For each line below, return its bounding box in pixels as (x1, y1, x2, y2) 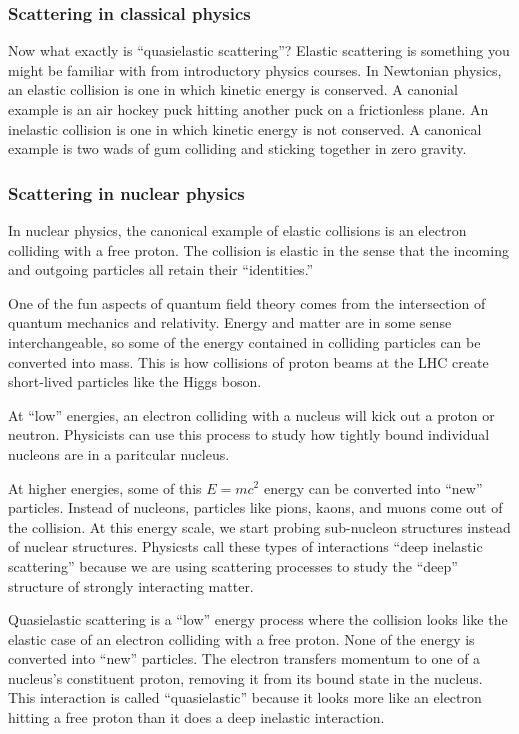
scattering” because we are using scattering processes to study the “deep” (8, 555, 458, 576)
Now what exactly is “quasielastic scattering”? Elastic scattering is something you (8, 40, 510, 61)
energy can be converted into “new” (263, 477, 483, 498)
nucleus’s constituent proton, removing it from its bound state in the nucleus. (8, 667, 483, 688)
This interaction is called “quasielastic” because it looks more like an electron (8, 687, 482, 708)
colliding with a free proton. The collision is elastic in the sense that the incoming (8, 239, 509, 260)
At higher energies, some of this (8, 477, 202, 498)
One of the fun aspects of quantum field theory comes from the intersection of (8, 292, 486, 313)
